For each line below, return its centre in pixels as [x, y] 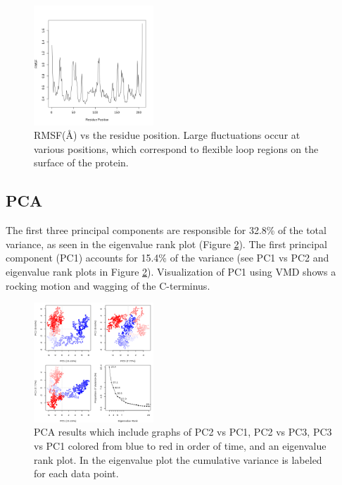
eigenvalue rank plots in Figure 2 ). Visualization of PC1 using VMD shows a [171, 271]
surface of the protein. [81, 162]
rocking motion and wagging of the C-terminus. [108, 285]
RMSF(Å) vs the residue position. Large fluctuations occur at [167, 135]
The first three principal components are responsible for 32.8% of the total [166, 230]
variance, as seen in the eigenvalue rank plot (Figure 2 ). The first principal [166, 244]
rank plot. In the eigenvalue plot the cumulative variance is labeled [178, 459]
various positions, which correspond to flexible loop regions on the [176, 148]
